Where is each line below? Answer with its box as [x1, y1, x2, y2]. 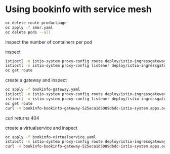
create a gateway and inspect [5, 77, 67, 83]
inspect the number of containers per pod [5, 39, 93, 45]
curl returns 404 [5, 115, 39, 121]
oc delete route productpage [5, 20, 67, 25]
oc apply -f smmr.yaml [5, 25, 53, 30]
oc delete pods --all [5, 29, 51, 35]
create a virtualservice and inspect [5, 125, 77, 131]
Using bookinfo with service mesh [5, 4, 152, 15]
